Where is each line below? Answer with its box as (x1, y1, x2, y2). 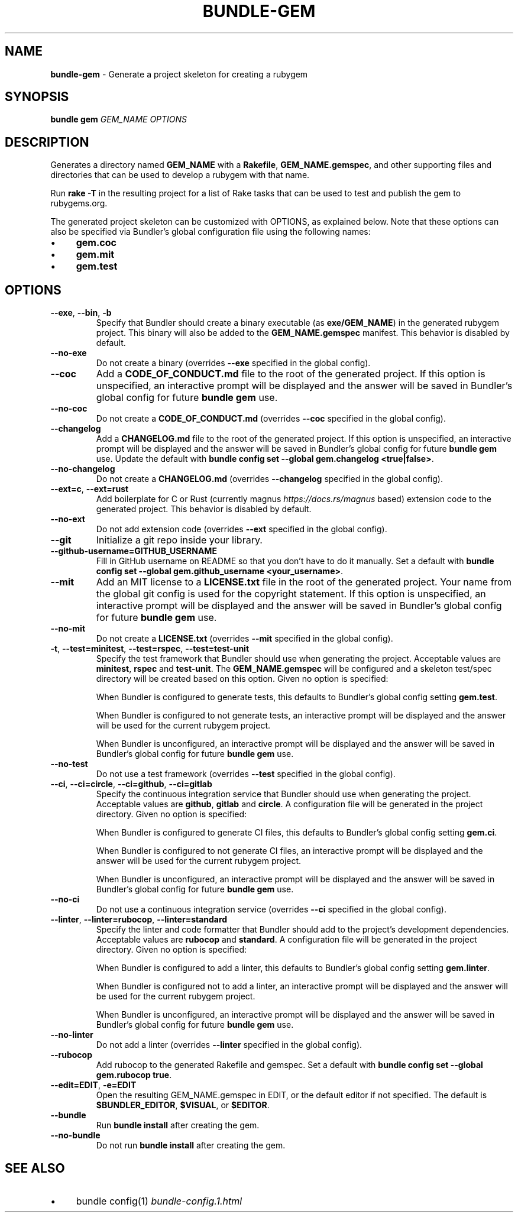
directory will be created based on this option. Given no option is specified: (96, 674, 388, 684)
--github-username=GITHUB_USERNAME (50, 546, 217, 556)
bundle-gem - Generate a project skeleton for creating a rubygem (50, 69, 308, 79)
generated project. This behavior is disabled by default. (96, 504, 312, 514)
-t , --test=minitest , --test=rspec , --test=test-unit (50, 643, 250, 654)
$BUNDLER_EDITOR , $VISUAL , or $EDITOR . (96, 1100, 270, 1111)
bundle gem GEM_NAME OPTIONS (50, 114, 187, 125)
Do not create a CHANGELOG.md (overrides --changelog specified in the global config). (96, 474, 443, 484)
